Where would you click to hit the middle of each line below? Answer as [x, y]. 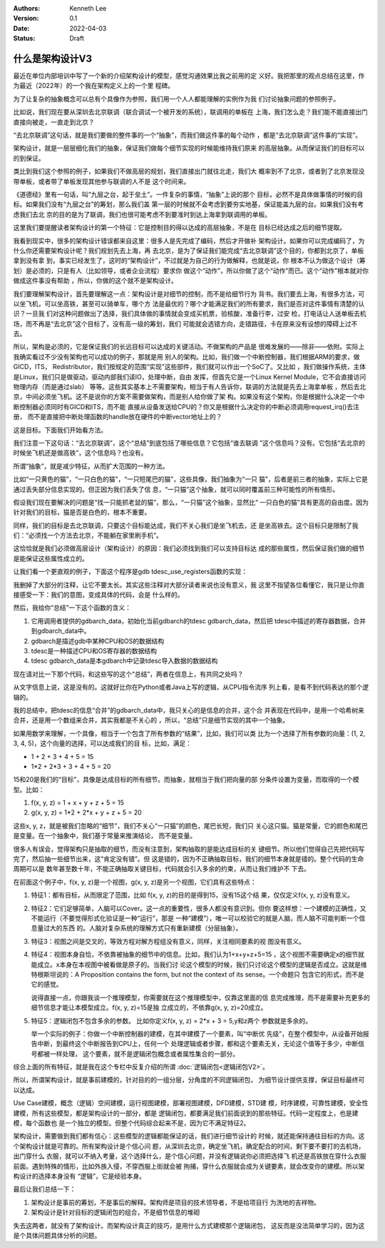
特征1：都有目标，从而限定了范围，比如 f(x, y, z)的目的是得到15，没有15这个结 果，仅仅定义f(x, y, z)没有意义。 [192, 895]
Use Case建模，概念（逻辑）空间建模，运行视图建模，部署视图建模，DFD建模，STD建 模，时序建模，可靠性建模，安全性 [191, 1103]
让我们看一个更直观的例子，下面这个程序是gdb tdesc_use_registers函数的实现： [130, 572]
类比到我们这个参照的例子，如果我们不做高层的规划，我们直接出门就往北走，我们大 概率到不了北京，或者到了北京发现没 [189, 171]
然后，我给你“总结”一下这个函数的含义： [72, 608]
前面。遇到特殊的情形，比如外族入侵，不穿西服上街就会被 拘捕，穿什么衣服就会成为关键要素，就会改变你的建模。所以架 [189, 1166]
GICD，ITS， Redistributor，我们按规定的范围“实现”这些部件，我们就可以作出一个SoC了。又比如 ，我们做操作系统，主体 [190, 367]
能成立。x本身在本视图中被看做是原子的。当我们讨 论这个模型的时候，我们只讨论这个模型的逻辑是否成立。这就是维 [199, 965]
